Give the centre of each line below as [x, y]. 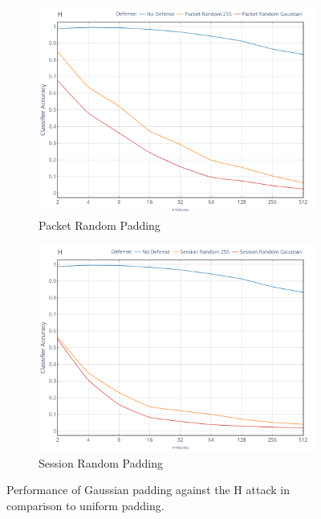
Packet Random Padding [100, 225]
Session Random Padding [101, 462]
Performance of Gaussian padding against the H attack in [148, 490]
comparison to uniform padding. [85, 505]
